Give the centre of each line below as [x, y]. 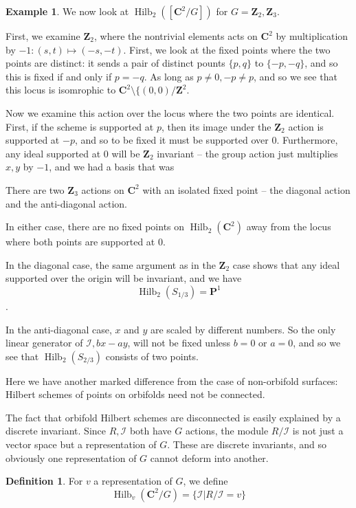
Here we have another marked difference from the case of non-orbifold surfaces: [172, 380]
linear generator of [44, 343]
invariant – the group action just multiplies [247, 153]
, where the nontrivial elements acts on [176, 36]
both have [151, 431]
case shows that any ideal [286, 264]
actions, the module [227, 431]
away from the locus [289, 227]
